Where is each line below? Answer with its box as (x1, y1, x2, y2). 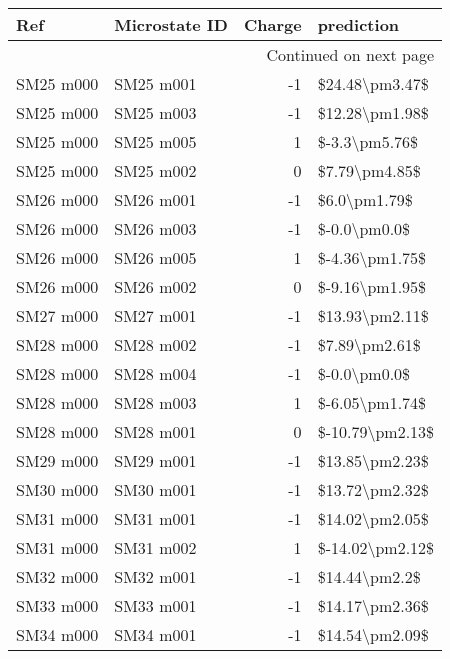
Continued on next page (266, 43, 435, 66)
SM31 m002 (114, 536, 197, 559)
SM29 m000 (16, 449, 99, 472)
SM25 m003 (114, 101, 197, 124)
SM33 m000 (16, 594, 99, 617)
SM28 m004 (114, 362, 197, 385)
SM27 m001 (114, 304, 197, 327)
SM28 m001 (114, 420, 197, 443)
